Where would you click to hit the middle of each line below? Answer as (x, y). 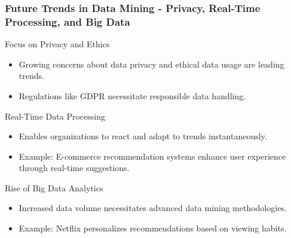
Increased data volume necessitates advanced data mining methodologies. (153, 208)
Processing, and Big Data (68, 21)
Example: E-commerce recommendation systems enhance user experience (152, 156)
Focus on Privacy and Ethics (57, 44)
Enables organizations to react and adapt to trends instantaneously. (143, 136)
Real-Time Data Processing (55, 116)
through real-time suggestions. (74, 168)
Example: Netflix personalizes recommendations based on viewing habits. (153, 228)
